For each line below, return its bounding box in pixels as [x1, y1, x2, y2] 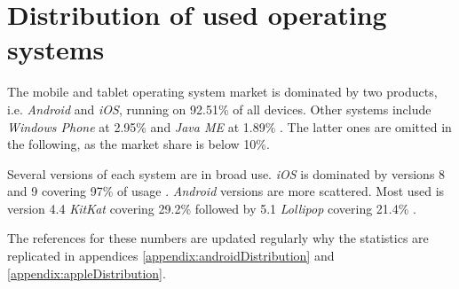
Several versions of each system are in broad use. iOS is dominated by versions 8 [7, 164, 446, 183]
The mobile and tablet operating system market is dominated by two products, [7, 82, 438, 101]
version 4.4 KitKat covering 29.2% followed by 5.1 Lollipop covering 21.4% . [7, 199, 416, 217]
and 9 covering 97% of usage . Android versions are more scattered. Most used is [7, 182, 445, 200]
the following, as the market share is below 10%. [7, 135, 270, 153]
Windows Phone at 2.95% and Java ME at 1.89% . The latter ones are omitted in [7, 117, 452, 136]
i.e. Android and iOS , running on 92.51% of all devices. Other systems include [7, 99, 431, 118]
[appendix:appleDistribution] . [7, 263, 166, 282]
